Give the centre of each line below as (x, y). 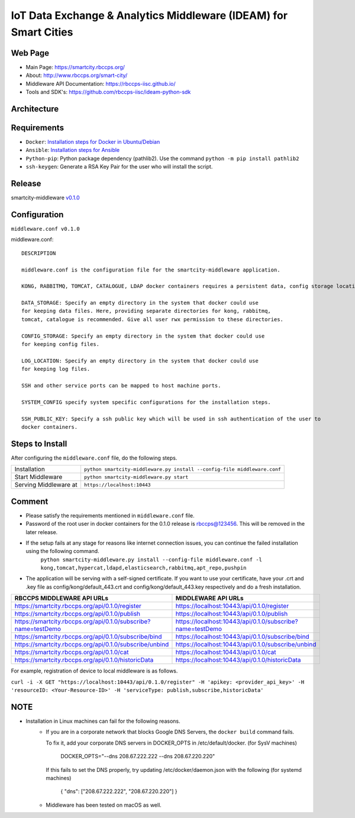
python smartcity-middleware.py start (136, 477)
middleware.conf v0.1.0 (45, 229)
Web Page (30, 53)
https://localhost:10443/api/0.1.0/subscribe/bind (243, 637)
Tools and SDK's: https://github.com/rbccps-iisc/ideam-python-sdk (108, 92)
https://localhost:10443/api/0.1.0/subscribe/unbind (246, 645)
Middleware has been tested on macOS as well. (104, 805)
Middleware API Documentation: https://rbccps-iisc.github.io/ (101, 83)
